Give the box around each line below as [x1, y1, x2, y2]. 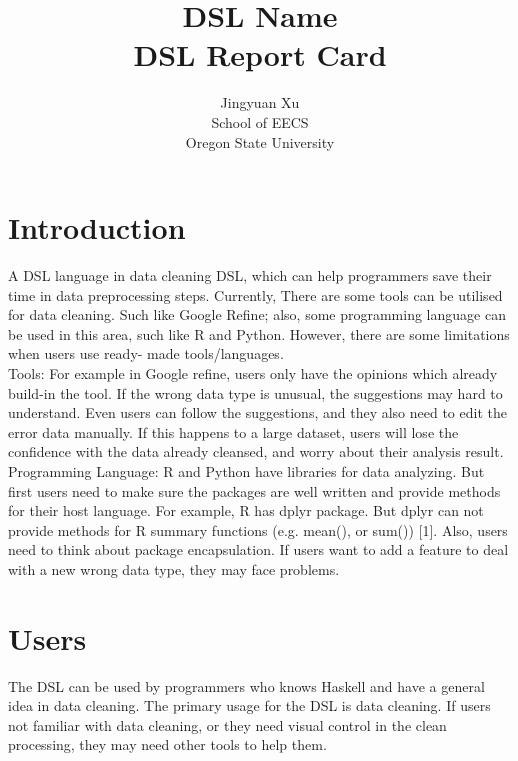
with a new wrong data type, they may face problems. [8, 558, 340, 579]
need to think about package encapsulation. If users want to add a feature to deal [8, 539, 509, 560]
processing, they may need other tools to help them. [8, 734, 327, 755]
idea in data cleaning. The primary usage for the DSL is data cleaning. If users [8, 695, 491, 716]
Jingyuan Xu [220, 92, 300, 113]
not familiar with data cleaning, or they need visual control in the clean [8, 714, 447, 735]
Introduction [8, 207, 186, 248]
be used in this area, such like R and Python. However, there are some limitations [8, 323, 510, 344]
